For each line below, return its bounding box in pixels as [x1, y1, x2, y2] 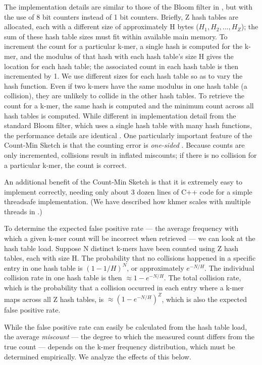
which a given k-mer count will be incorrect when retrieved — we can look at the [4, 233, 255, 244]
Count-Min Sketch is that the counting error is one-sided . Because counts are [4, 140, 245, 150]
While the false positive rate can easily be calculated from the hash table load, [4, 321, 247, 332]
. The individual [204, 262, 254, 273]
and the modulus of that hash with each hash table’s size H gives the [20, 50, 234, 61]
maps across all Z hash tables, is [4, 293, 104, 304]
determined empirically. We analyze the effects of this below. [4, 351, 191, 361]
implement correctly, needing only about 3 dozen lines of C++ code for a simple [4, 186, 252, 197]
